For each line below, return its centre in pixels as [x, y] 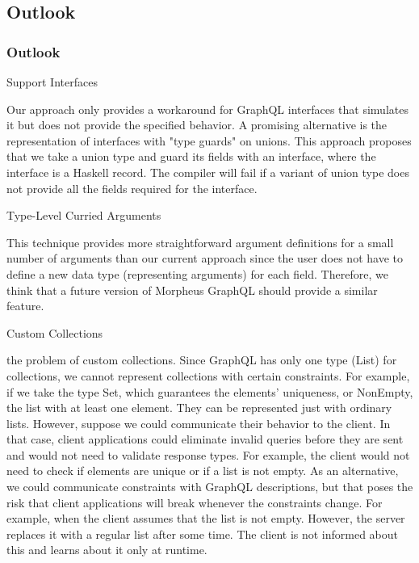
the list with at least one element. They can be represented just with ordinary [199, 408]
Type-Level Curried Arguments [84, 215]
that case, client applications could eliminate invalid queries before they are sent [205, 439]
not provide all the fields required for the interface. [132, 188]
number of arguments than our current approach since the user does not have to [205, 258]
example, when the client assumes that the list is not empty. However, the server [206, 518]
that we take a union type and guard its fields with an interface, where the [191, 156]
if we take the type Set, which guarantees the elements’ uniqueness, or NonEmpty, [210, 391]
